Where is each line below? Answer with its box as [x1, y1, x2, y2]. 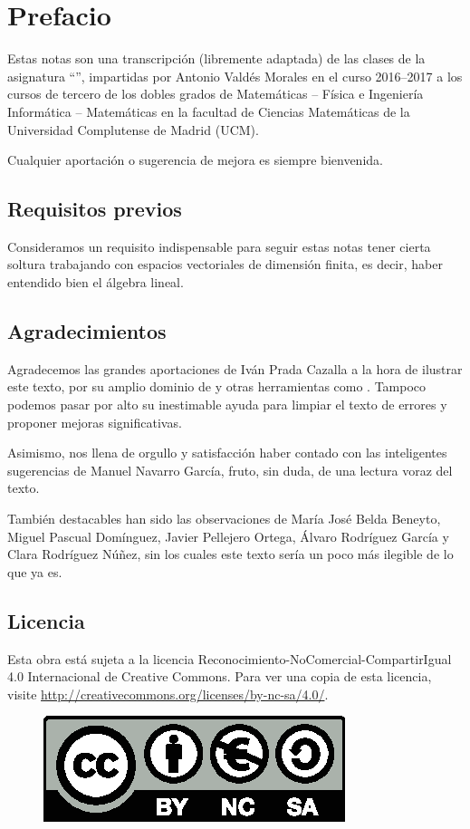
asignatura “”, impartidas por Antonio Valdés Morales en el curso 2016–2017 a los [7, 66, 463, 85]
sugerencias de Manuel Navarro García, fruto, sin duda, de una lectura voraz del [7, 460, 453, 479]
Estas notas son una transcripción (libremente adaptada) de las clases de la [7, 49, 426, 68]
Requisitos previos [7, 195, 182, 223]
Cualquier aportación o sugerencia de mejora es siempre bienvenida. [7, 150, 383, 169]
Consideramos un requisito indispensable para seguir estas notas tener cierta [7, 236, 431, 255]
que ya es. [7, 562, 62, 581]
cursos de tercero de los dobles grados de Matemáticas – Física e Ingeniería [7, 84, 424, 103]
